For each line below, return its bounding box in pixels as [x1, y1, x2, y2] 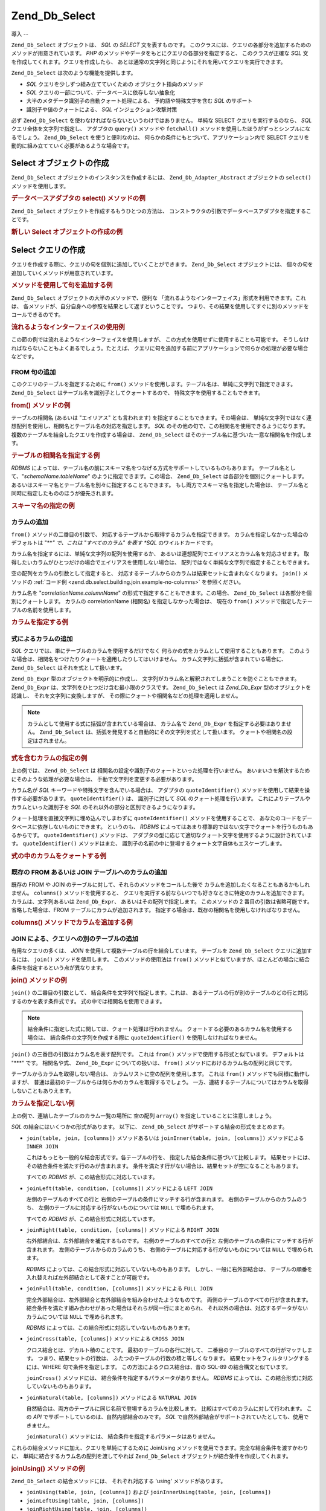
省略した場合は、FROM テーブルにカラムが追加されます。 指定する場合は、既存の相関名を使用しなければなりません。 [11, 906, 304, 913]
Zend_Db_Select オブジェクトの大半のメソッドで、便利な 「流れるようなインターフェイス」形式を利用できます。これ [11, 294, 306, 302]
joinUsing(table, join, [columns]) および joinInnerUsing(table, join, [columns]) [26, 1489, 272, 1496]
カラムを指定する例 [11, 618, 69, 627]
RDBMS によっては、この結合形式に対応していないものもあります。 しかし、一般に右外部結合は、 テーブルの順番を [26, 1265, 313, 1272]
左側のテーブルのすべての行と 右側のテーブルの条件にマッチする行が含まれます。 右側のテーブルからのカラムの [26, 1196, 302, 1203]
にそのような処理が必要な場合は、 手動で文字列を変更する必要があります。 [11, 775, 197, 783]
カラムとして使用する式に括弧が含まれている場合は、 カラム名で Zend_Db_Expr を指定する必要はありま [27, 720, 286, 727]
